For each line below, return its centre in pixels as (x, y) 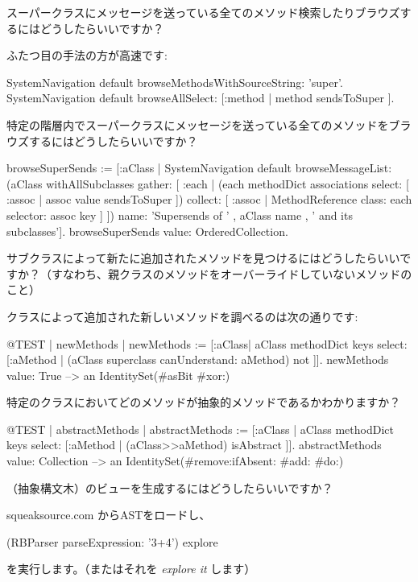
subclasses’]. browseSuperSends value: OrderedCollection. (147, 231)
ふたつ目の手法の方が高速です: (87, 55)
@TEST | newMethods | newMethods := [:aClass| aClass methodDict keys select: (207, 343)
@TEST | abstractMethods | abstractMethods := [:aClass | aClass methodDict (200, 429)
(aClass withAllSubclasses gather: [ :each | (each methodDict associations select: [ (208, 183)
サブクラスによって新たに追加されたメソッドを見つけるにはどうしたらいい (203, 258)
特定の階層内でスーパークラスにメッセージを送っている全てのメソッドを (198, 124)
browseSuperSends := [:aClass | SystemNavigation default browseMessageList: (199, 168)
